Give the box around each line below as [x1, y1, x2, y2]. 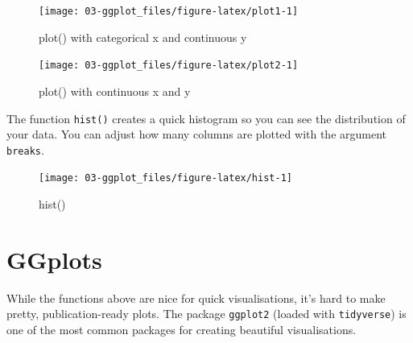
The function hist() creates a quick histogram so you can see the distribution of [6, 110, 406, 126]
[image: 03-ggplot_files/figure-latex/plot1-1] [39, 6, 299, 17]
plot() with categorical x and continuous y [39, 28, 247, 45]
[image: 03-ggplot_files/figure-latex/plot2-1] [39, 60, 299, 72]
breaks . [6, 141, 44, 158]
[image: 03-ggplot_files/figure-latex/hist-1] [39, 172, 292, 184]
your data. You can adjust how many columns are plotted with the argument [6, 126, 387, 143]
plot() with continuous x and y [39, 82, 191, 99]
